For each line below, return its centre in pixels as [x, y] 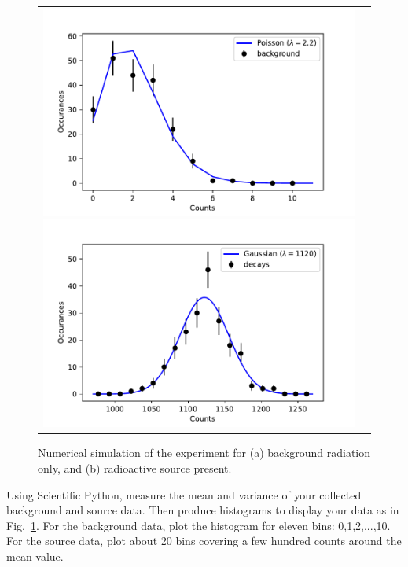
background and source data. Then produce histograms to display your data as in [203, 510]
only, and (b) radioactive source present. [135, 468]
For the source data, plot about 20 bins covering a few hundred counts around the [204, 541]
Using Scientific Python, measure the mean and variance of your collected [184, 494]
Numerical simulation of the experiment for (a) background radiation [204, 453]
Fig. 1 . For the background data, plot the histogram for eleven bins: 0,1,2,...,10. [198, 525]
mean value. [35, 556]
